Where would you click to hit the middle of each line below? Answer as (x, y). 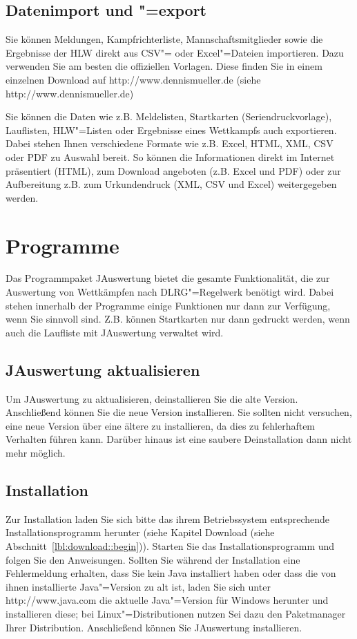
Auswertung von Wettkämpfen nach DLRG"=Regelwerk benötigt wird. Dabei (170, 292)
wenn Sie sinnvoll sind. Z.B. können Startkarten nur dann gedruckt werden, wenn (178, 319)
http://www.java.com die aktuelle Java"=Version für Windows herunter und (167, 600)
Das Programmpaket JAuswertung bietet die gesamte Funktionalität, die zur (168, 278)
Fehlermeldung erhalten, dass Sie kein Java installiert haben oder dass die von (171, 573)
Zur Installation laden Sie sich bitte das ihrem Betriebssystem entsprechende (168, 518)
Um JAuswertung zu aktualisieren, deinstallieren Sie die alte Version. (152, 398)
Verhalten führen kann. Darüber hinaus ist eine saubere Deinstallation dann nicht (179, 439)
